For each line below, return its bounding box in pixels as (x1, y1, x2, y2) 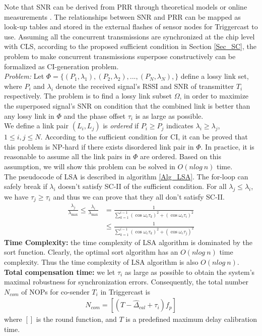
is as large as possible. (135, 110, 204, 121)
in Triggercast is (100, 286, 150, 297)
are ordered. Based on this (140, 151, 221, 162)
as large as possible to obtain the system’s (124, 266, 255, 277)
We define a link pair (4, 120, 69, 131)
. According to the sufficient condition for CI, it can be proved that (40, 131, 248, 142)
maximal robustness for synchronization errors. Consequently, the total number (4, 276, 248, 287)
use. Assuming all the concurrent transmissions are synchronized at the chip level (4, 31, 255, 41)
